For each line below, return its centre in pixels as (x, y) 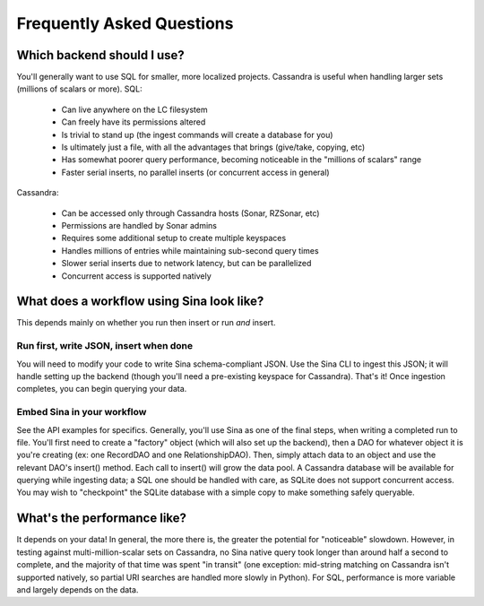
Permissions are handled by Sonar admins (139, 225)
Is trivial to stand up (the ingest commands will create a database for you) (197, 134)
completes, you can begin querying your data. (102, 389)
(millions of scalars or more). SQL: (79, 89)
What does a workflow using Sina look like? (140, 302)
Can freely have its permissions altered (134, 122)
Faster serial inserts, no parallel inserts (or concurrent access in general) (196, 172)
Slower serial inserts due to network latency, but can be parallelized (186, 264)
